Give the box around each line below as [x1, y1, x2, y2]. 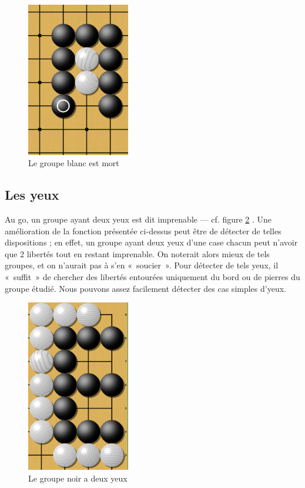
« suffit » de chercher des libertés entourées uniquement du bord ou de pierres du [5, 270, 300, 282]
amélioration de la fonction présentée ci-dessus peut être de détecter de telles [5, 224, 281, 237]
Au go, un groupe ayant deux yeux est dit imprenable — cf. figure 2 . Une [5, 213, 272, 225]
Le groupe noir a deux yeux [28, 472, 128, 484]
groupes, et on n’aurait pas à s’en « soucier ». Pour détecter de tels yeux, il [5, 259, 279, 271]
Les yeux [5, 186, 59, 204]
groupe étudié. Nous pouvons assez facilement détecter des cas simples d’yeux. [5, 282, 286, 294]
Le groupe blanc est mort [28, 157, 119, 169]
